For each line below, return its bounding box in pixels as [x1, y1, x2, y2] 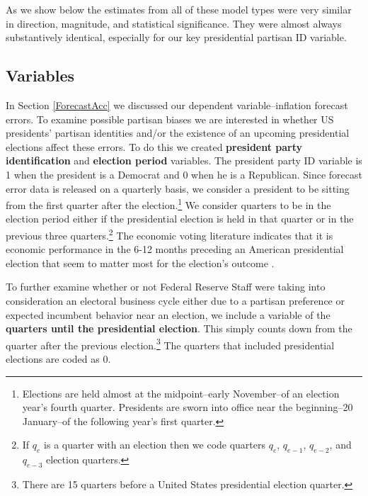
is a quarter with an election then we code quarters [44, 437, 266, 452]
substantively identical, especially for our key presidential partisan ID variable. [6, 30, 347, 45]
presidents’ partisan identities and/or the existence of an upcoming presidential [6, 125, 350, 140]
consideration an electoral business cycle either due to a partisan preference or [6, 293, 345, 308]
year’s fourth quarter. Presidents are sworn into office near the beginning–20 [22, 400, 353, 415]
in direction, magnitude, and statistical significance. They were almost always [6, 16, 342, 30]
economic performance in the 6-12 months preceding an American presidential [6, 242, 344, 257]
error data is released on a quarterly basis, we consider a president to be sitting [6, 181, 350, 196]
